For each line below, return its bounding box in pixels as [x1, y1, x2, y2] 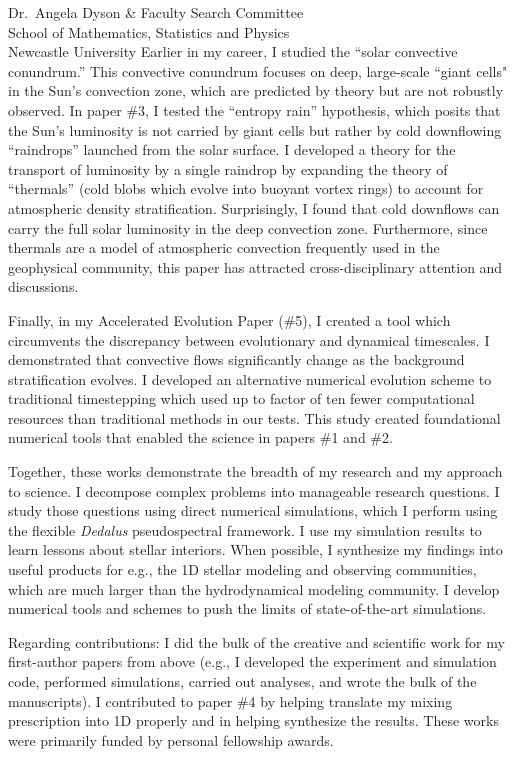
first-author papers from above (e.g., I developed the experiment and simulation [8, 651, 497, 672]
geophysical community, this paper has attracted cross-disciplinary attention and [8, 256, 503, 277]
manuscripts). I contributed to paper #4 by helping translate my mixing [8, 690, 453, 711]
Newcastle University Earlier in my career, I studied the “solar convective [8, 41, 458, 62]
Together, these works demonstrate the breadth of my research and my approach [8, 461, 503, 482]
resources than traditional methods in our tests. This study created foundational [8, 407, 501, 428]
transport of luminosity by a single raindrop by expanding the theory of [8, 158, 448, 179]
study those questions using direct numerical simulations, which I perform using [8, 500, 498, 521]
